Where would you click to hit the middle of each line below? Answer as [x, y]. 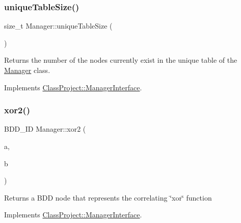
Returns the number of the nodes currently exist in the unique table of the [121, 60]
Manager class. [27, 70]
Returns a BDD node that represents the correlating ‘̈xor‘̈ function [108, 197]
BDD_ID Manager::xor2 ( [45, 129]
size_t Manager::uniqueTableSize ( [58, 26]
